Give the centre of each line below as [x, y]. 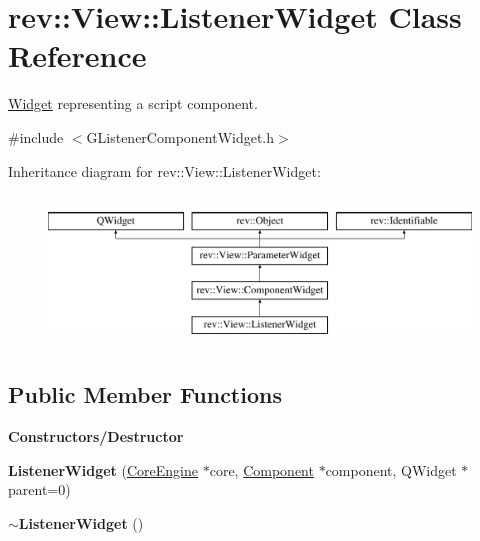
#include [36, 136]
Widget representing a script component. [133, 103]
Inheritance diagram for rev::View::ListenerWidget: [164, 170]
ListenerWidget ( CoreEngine [103, 469]
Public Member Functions [145, 394]
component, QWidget [391, 469]
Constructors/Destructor [96, 436]
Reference [77, 55]
